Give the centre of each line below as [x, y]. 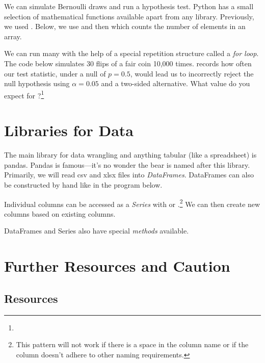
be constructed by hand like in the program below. [83, 184]
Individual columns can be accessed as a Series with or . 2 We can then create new [132, 203]
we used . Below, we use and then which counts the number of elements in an [125, 26]
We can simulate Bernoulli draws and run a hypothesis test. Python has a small [129, 6]
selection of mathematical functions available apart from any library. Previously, [129, 16]
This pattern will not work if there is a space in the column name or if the [132, 344]
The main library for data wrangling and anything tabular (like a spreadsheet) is [130, 155]
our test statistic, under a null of [55, 73]
